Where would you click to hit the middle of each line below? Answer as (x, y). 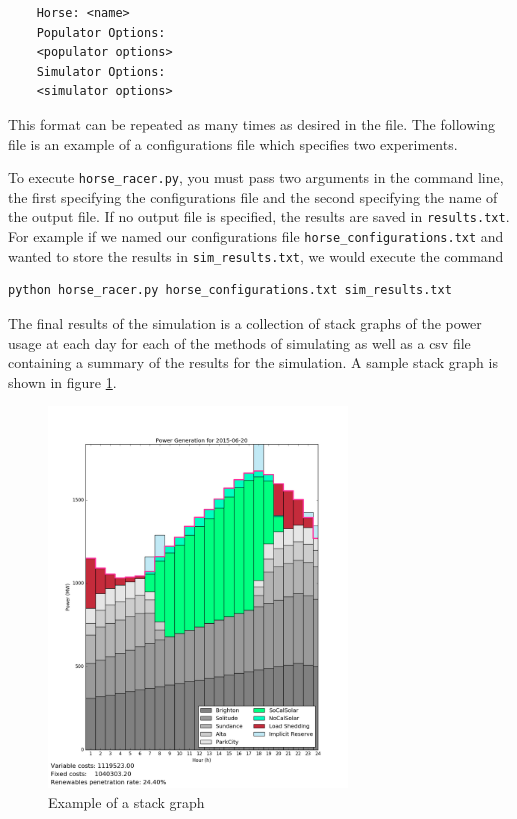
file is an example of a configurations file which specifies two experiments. (233, 143)
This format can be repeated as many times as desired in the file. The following (251, 123)
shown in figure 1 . (62, 381)
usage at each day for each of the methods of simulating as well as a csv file (239, 342)
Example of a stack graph (126, 802)
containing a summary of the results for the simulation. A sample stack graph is (253, 362)
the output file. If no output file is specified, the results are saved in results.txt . (259, 216)
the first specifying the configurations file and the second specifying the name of (253, 196)
